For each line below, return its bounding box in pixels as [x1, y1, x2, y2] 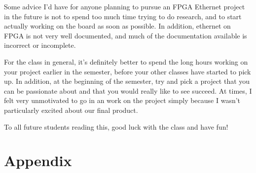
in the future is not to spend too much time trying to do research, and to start [4, 11, 242, 21]
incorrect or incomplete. [4, 40, 76, 50]
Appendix [4, 150, 72, 171]
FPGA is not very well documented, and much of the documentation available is [4, 30, 247, 40]
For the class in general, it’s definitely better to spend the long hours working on [4, 56, 248, 67]
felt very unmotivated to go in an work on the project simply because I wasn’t [4, 95, 241, 105]
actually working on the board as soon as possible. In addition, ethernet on [4, 21, 231, 31]
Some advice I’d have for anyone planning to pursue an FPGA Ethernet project [4, 1, 245, 11]
